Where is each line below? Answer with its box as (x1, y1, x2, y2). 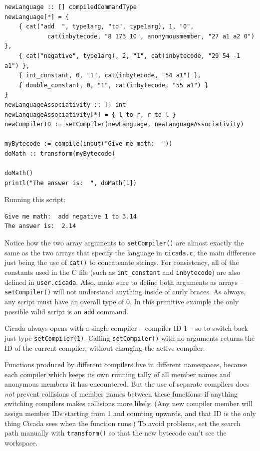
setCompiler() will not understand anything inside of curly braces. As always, (4, 286, 246, 297)
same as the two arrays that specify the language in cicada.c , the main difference (4, 247, 256, 257)
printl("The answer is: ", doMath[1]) (4, 179, 137, 187)
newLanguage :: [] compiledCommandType (4, 3, 137, 10)
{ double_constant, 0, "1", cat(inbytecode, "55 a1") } (18, 81, 209, 89)
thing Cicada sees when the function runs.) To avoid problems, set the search (4, 418, 241, 428)
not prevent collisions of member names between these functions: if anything (4, 388, 238, 399)
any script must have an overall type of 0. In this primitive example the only (4, 296, 239, 306)
